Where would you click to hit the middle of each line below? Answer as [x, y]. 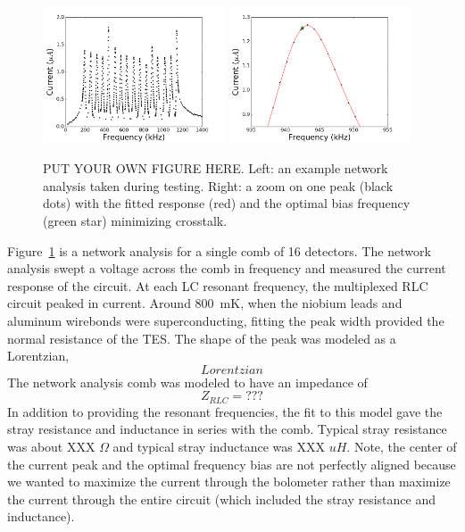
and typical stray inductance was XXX [219, 446]
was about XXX [51, 446]
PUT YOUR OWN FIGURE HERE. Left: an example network [216, 168]
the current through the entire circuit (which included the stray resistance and [222, 499]
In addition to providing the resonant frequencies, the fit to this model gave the [225, 411]
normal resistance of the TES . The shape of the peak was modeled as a [202, 338]
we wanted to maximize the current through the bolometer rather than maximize [229, 482]
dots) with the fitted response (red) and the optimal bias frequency [227, 203]
